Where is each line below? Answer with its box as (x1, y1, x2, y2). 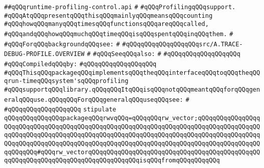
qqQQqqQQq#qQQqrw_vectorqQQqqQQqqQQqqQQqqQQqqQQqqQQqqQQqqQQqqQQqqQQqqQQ (4, 148, 260, 156)
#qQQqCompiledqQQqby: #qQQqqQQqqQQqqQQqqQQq (4, 60, 157, 68)
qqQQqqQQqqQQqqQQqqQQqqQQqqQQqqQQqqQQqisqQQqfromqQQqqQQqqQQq (4, 157, 220, 164)
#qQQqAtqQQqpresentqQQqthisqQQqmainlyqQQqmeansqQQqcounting (4, 12, 213, 19)
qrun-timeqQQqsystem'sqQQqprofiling (4, 77, 129, 85)
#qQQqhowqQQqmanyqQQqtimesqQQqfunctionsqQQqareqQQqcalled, (4, 20, 209, 28)
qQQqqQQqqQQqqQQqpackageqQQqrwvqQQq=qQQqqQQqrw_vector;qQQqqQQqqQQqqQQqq (4, 114, 260, 122)
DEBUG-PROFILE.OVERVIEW (4, 50, 85, 58)
